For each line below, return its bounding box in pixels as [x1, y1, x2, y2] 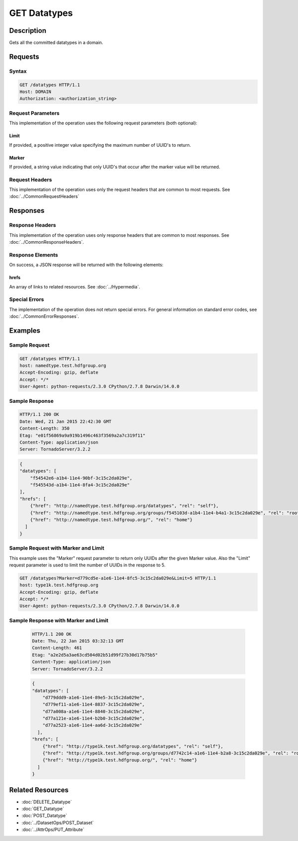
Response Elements [9, 251, 58, 258]
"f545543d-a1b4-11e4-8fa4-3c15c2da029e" [30, 482, 130, 488]
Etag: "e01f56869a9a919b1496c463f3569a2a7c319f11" [19, 433, 146, 438]
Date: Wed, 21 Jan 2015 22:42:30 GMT [19, 418, 112, 424]
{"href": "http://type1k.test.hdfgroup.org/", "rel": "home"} [42, 757, 197, 763]
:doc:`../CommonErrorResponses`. [9, 313, 79, 319]
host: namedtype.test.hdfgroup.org [19, 363, 106, 369]
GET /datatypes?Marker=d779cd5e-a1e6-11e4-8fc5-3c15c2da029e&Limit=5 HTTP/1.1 [19, 575, 216, 581]
